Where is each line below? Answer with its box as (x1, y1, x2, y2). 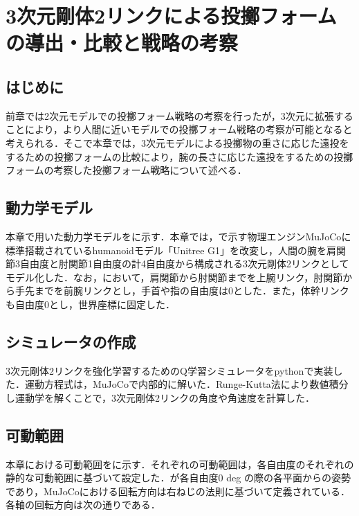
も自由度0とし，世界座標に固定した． (6, 296, 175, 311)
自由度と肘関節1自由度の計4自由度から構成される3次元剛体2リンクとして (19, 256, 349, 271)
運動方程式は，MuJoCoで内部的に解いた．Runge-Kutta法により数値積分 (24, 377, 349, 391)
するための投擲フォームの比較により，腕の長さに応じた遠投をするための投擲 (6, 149, 353, 163)
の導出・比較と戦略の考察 (6, 28, 239, 57)
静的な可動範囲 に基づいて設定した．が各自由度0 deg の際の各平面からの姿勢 (6, 470, 351, 485)
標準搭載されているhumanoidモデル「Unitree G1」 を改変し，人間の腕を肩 (6, 242, 337, 257)
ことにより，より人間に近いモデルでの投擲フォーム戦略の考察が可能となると (6, 122, 353, 136)
